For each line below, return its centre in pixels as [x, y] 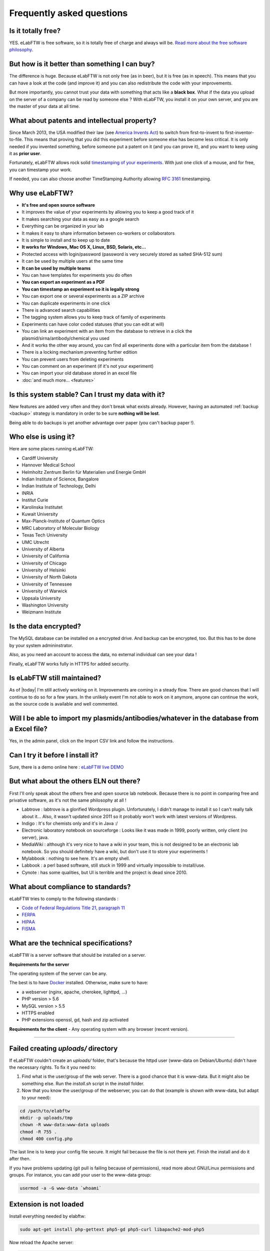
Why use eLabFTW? [41, 193]
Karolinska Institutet [42, 507]
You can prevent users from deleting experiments [73, 359]
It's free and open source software [58, 205]
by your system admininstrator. [41, 645]
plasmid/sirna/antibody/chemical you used [65, 338]
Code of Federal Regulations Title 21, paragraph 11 [73, 908]
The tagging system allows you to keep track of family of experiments [94, 317]
